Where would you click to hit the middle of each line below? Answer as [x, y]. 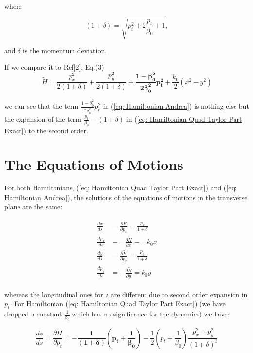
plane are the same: [34, 207]
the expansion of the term [43, 119]
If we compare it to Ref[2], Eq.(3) [54, 66]
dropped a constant [33, 314]
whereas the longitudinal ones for [54, 294]
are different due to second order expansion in [179, 294]
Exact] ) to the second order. [46, 131]
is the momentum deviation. [65, 50]
